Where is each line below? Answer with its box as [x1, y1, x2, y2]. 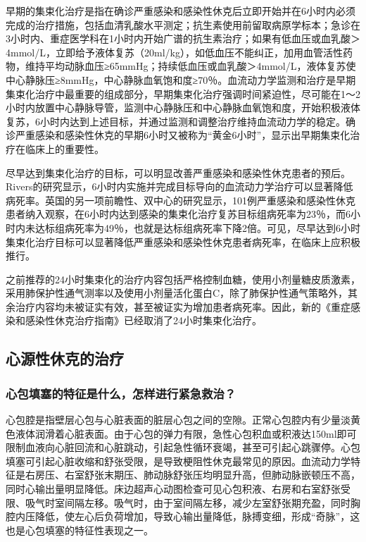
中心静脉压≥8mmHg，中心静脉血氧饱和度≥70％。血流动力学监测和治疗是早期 [6, 72, 356, 87]
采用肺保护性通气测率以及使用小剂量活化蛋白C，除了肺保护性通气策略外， [6, 285, 348, 300]
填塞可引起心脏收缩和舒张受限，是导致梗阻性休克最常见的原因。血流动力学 [6, 453, 351, 468]
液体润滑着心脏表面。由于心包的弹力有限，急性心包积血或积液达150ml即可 [15, 426, 357, 441]
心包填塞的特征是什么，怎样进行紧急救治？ [6, 384, 236, 402]
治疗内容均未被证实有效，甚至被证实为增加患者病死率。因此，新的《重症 [15, 299, 351, 314]
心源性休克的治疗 [6, 347, 124, 369]
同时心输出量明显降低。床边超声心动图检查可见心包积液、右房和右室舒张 [6, 481, 341, 496]
